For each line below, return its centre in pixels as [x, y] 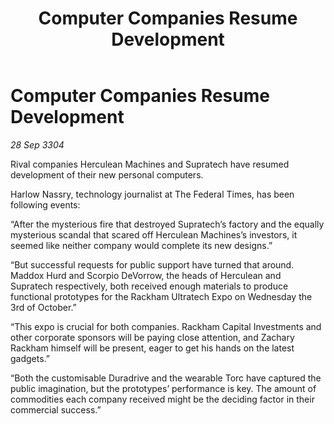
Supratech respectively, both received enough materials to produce [149, 286]
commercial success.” [56, 409]
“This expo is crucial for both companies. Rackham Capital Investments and [166, 326]
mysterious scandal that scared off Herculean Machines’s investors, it [154, 234]
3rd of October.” [43, 307]
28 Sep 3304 [37, 144]
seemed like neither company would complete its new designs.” [141, 245]
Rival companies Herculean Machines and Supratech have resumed [150, 164]
